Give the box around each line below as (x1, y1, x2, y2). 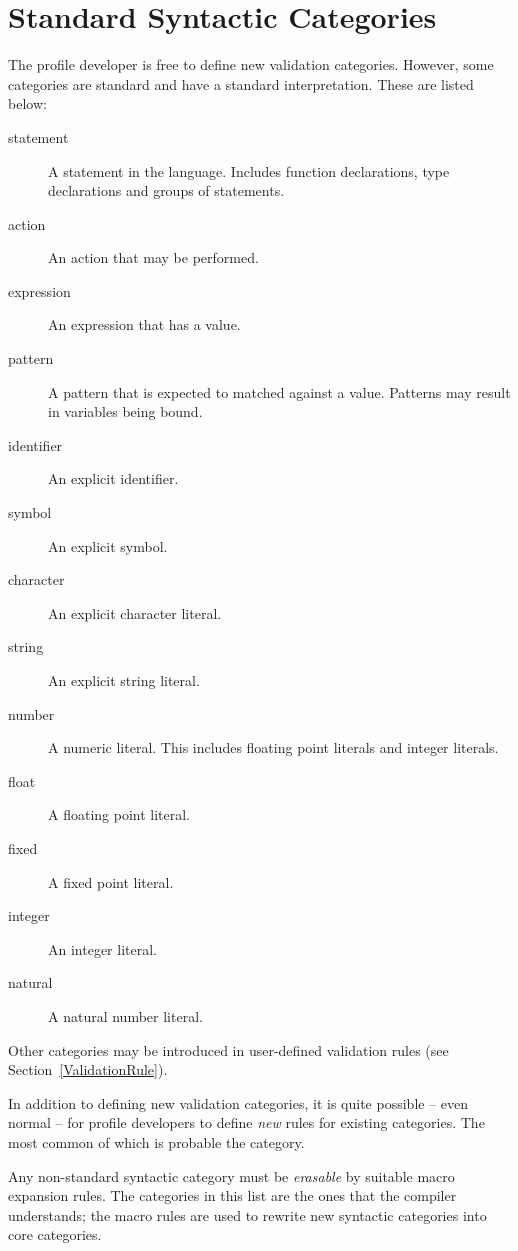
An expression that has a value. (48, 314, 241, 335)
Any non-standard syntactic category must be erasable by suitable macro (8, 1165, 455, 1186)
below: (8, 93, 47, 114)
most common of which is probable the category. (8, 1131, 305, 1152)
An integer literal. (48, 938, 157, 959)
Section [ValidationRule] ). (8, 1059, 168, 1080)
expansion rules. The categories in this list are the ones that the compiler (8, 1185, 457, 1206)
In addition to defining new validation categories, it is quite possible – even (8, 1092, 469, 1113)
